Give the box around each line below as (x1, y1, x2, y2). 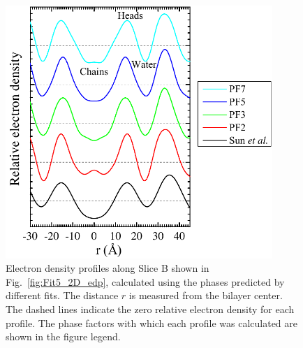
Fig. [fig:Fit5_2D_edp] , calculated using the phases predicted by (6, 274, 285, 289)
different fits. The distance (6, 288, 119, 303)
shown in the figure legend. (6, 329, 121, 344)
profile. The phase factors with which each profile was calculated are (6, 315, 298, 330)
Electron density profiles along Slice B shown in (6, 261, 209, 275)
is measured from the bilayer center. (128, 288, 283, 303)
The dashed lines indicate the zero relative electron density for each (6, 302, 295, 317)
